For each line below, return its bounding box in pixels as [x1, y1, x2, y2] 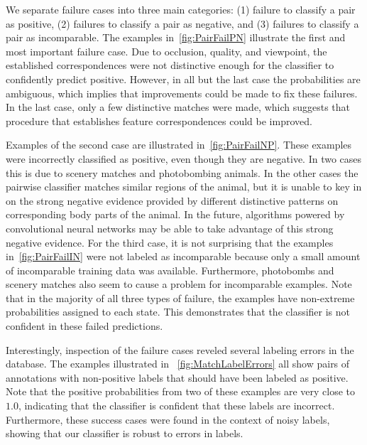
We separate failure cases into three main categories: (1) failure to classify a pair [6, 2, 356, 16]
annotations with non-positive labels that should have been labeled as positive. [6, 370, 349, 385]
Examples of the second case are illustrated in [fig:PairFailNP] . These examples [6, 137, 352, 152]
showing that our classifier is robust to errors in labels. [6, 426, 243, 441]
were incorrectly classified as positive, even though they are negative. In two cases [6, 151, 362, 166]
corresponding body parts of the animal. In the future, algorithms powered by [6, 207, 345, 222]
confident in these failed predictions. [6, 318, 163, 333]
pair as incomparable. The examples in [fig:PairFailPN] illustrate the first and [6, 30, 346, 45]
